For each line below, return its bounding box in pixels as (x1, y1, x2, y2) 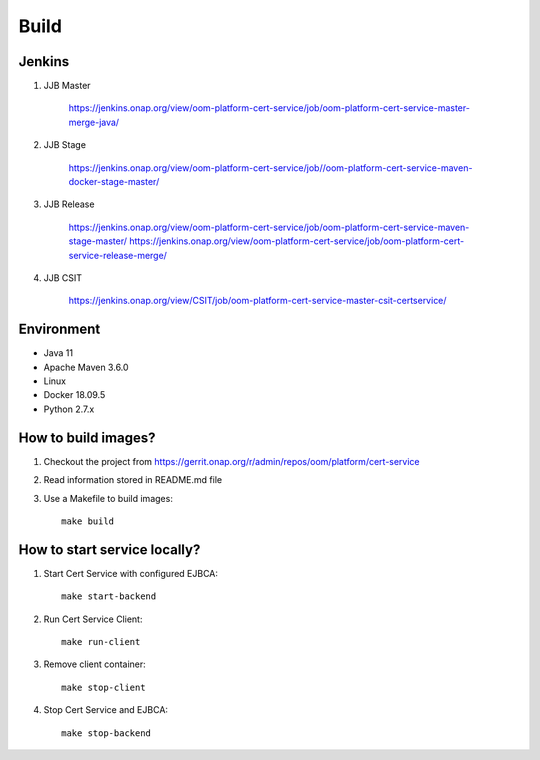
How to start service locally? (18, 541, 201, 558)
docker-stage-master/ (68, 176, 160, 188)
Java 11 (43, 347, 74, 359)
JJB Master (43, 80, 91, 92)
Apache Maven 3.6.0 (43, 361, 129, 373)
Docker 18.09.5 (43, 389, 106, 401)
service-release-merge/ (68, 249, 167, 261)
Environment (18, 321, 101, 338)
